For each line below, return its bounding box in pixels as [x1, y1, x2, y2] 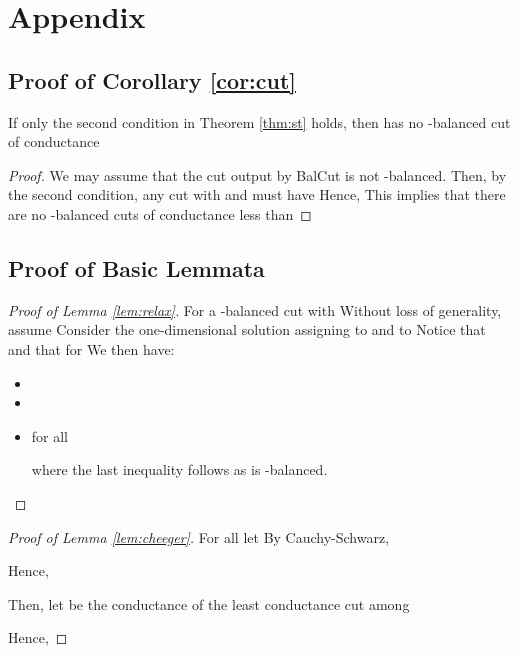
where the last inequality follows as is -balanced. [31, 459, 328, 480]
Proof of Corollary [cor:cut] [8, 64, 297, 95]
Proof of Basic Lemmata [8, 252, 265, 283]
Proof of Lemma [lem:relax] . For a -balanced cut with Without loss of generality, [8, 299, 502, 320]
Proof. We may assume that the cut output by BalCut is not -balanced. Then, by [8, 164, 507, 185]
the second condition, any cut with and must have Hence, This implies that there [8, 184, 506, 205]
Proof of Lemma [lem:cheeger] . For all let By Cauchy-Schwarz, [8, 526, 390, 547]
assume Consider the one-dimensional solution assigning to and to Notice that [8, 319, 486, 340]
